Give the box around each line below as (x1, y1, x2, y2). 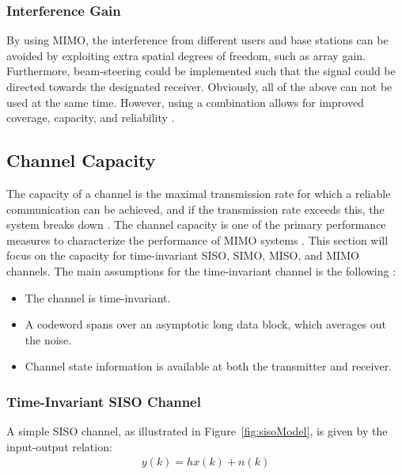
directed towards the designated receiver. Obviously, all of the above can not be (6, 78, 393, 94)
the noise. (25, 331, 72, 348)
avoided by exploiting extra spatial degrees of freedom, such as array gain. (6, 47, 366, 63)
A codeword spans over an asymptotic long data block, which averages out (25, 316, 386, 332)
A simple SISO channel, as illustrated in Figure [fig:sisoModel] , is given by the (6, 423, 388, 439)
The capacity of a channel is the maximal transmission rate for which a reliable (6, 184, 391, 201)
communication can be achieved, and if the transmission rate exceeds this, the (6, 200, 385, 217)
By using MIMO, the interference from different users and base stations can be (6, 32, 389, 48)
